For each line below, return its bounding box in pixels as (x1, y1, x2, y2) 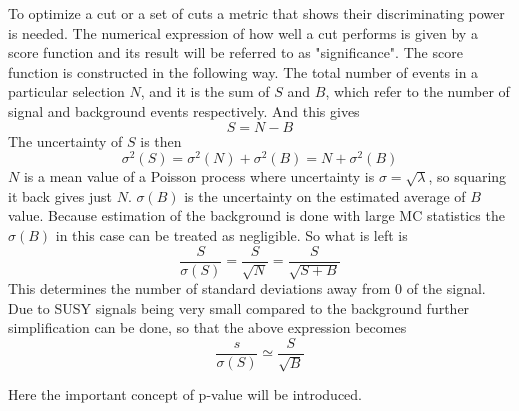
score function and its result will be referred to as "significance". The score (8, 42, 463, 63)
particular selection (8, 81, 125, 102)
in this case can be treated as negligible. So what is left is (55, 225, 408, 246)
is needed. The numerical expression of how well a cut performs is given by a (8, 22, 478, 43)
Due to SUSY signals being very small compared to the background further (8, 297, 470, 318)
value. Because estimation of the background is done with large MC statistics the (8, 205, 505, 226)
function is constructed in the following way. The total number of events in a (8, 61, 479, 82)
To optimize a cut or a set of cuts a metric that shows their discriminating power (8, 3, 505, 23)
